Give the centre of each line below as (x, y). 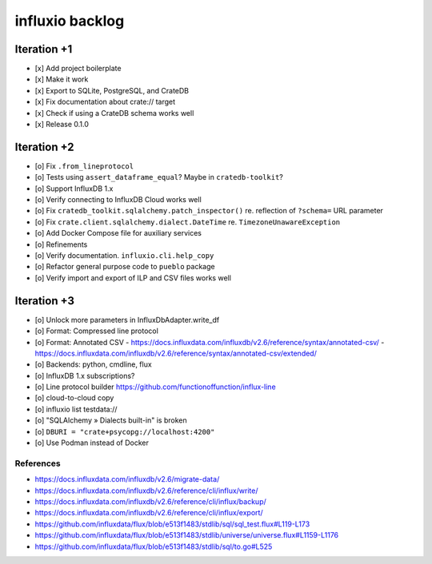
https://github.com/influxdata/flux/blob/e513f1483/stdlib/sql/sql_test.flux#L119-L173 (172, 524)
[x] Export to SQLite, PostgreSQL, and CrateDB (112, 90)
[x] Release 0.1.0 (62, 125)
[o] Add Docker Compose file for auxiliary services (118, 233)
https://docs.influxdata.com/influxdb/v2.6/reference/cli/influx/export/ (149, 513)
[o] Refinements (61, 244)
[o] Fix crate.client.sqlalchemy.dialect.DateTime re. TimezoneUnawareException (188, 222)
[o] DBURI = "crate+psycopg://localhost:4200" (125, 431)
